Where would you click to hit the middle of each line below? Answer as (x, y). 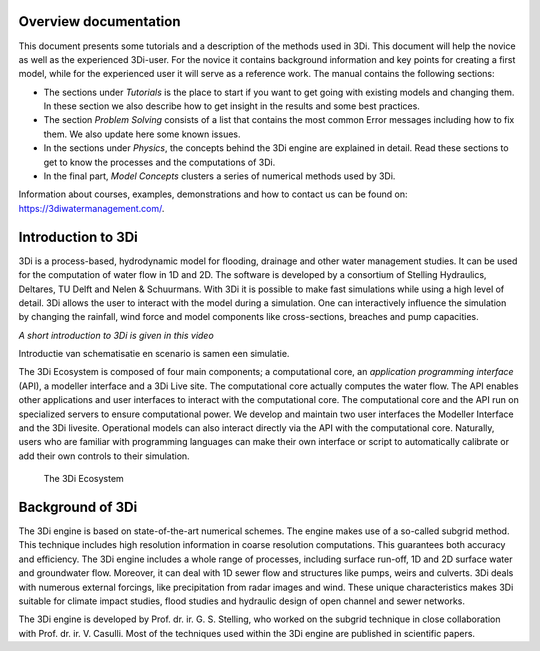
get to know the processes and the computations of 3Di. (159, 162)
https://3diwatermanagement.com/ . (91, 208)
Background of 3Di (78, 507)
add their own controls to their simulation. (104, 456)
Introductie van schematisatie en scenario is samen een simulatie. (154, 354)
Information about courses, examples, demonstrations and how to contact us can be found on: (213, 194)
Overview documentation (99, 21)
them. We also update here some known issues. (142, 134)
